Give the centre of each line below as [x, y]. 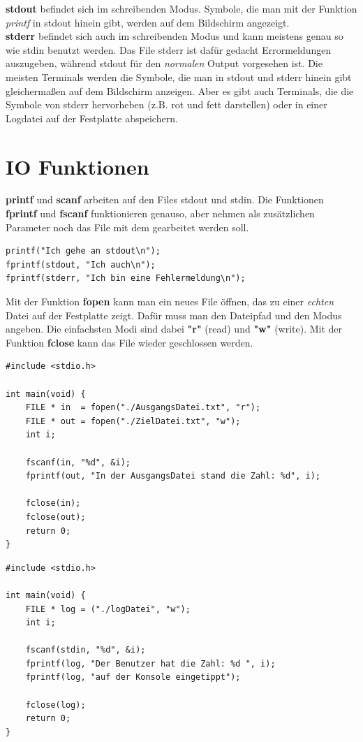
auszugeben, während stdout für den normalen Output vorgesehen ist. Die [164, 63]
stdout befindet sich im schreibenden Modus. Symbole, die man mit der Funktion [181, 8]
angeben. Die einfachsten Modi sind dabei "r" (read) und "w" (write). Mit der [174, 329]
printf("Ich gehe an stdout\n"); [83, 251]
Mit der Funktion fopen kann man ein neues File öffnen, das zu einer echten [170, 301]
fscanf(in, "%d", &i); [78, 462]
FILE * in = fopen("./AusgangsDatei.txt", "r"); [143, 408]
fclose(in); [53, 503]
